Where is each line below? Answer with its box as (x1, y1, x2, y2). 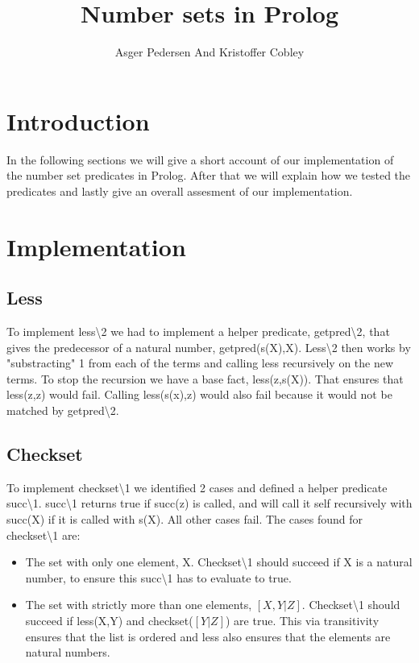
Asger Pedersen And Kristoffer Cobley (114, 44, 305, 60)
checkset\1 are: (6, 526, 81, 543)
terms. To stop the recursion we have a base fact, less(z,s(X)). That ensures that (6, 370, 404, 387)
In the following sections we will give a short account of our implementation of (6, 151, 394, 168)
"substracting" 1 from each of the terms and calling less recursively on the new (6, 354, 394, 371)
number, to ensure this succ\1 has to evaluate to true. (25, 569, 292, 586)
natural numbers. (25, 644, 110, 661)
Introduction (6, 104, 150, 137)
